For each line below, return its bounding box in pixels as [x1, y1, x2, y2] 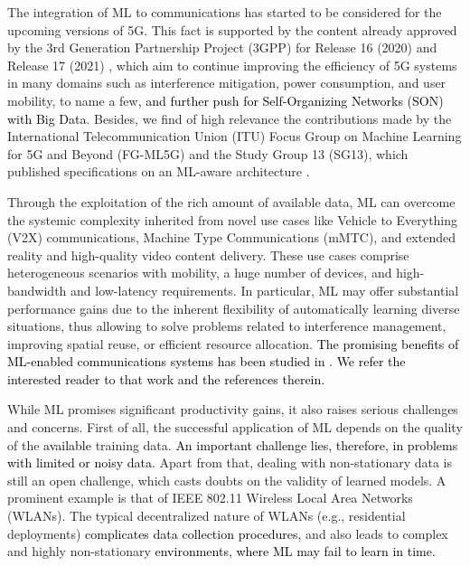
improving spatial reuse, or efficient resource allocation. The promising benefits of [7, 334, 459, 353]
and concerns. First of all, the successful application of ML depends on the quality [7, 418, 463, 437]
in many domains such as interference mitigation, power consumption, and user [7, 73, 446, 92]
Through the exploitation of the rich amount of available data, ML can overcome [7, 192, 456, 211]
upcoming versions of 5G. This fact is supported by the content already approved [7, 20, 457, 39]
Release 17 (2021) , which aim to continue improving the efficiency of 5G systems [7, 55, 457, 74]
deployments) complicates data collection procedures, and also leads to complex [7, 524, 448, 542]
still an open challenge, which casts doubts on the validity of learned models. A [7, 470, 446, 489]
